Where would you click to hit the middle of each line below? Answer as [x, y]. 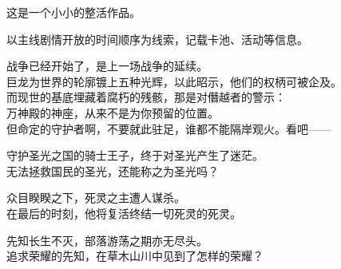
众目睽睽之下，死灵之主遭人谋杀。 [96, 198]
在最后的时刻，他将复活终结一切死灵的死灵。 [124, 213]
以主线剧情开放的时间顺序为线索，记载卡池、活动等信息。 [157, 39]
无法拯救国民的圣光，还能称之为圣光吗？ [113, 170]
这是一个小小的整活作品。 [73, 12]
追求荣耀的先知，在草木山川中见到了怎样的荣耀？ [135, 256]
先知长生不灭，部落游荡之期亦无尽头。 [107, 240]
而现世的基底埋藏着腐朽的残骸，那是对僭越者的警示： [146, 97]
